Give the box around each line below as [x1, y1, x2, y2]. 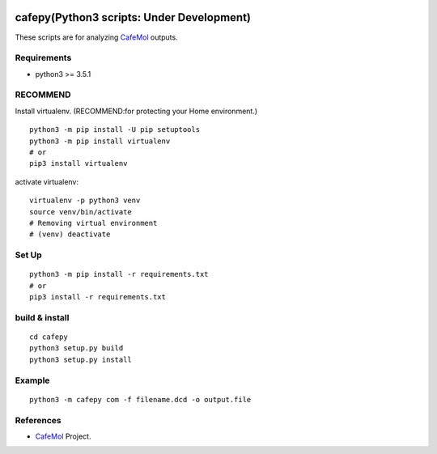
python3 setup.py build [29, 344, 124, 353]
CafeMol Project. [35, 431, 91, 441]
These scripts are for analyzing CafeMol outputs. [15, 32, 178, 42]
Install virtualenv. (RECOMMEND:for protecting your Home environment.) [15, 106, 258, 116]
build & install [15, 312, 70, 323]
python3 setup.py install [29, 354, 133, 364]
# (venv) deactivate [29, 230, 111, 239]
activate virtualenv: [15, 176, 79, 186]
